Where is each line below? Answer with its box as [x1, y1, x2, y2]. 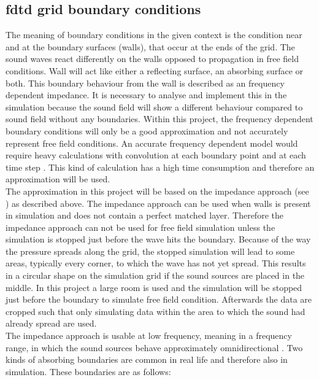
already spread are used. [6, 317, 97, 330]
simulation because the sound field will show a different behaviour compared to [6, 100, 303, 113]
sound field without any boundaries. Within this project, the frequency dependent [6, 112, 313, 125]
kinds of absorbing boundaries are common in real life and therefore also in [6, 353, 288, 366]
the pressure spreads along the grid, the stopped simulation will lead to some [6, 244, 295, 257]
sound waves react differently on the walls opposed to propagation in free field [6, 52, 299, 65]
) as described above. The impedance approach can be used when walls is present [6, 196, 311, 209]
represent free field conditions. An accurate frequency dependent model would [6, 136, 298, 149]
